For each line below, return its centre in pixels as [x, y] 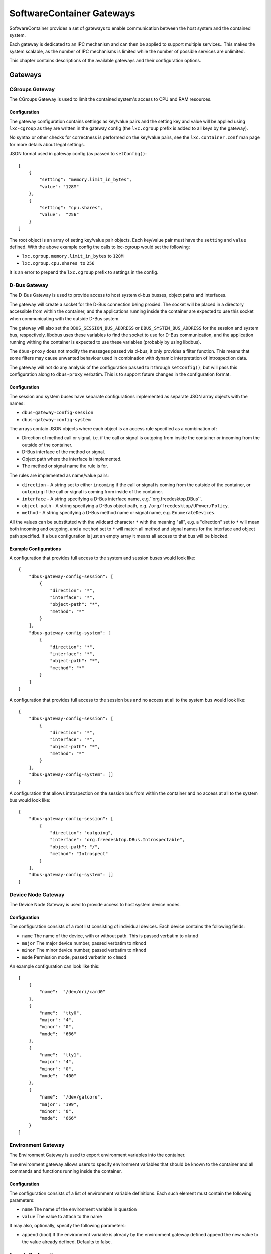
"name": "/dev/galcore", [71, 1097]
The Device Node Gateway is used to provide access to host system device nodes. [95, 904]
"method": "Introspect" [79, 854]
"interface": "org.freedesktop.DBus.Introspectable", [117, 840]
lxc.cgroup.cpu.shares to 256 [58, 263]
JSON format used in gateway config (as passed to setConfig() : [78, 154]
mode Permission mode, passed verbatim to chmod [74, 957]
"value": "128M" [59, 186]
